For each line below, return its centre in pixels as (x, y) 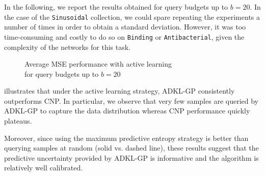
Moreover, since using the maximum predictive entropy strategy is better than (126, 138)
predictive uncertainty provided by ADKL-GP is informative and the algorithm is (131, 157)
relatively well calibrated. (44, 168)
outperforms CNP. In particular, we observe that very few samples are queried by (131, 100)
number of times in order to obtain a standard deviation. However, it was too (125, 27)
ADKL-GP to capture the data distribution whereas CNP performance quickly (127, 111)
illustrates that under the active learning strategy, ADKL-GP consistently (120, 91)
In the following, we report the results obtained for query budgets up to (116, 7)
